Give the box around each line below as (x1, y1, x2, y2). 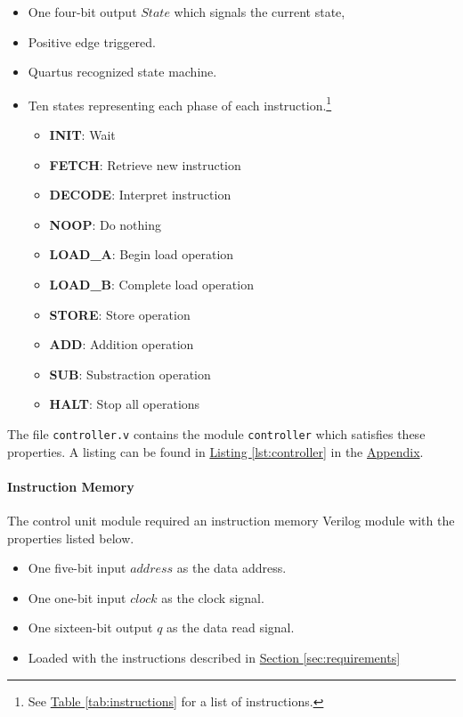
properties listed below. (7, 528, 134, 547)
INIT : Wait (49, 126, 116, 144)
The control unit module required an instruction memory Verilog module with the (7, 511, 455, 530)
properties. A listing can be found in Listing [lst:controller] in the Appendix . (7, 442, 424, 460)
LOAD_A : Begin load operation (49, 245, 234, 264)
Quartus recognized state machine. (28, 62, 217, 81)
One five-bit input (28, 558, 126, 577)
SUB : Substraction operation (49, 364, 211, 383)
